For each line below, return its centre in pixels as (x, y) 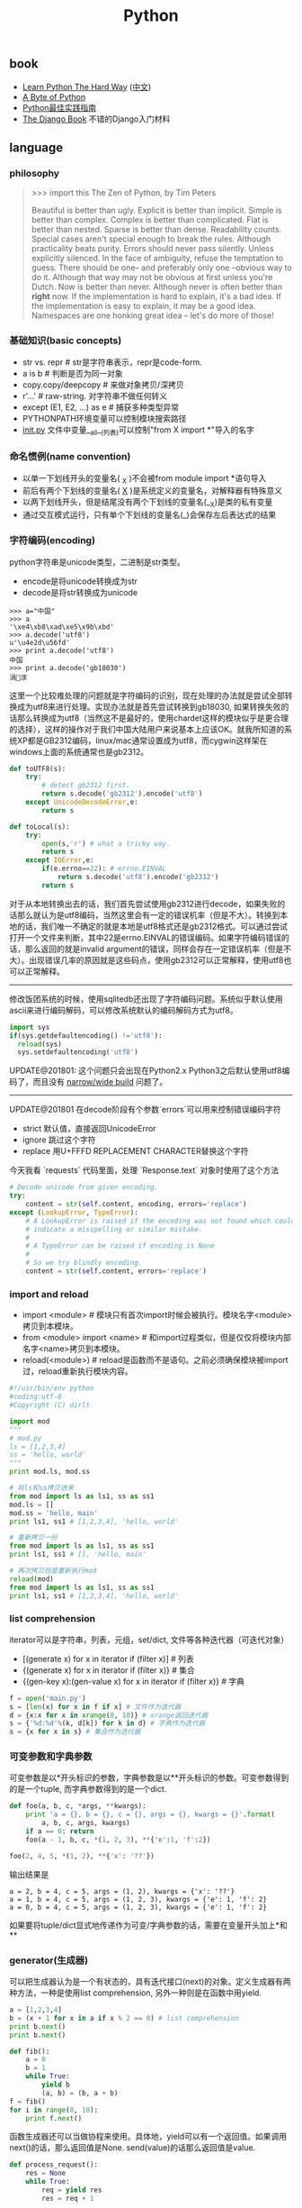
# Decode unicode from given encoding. (84, 1187)
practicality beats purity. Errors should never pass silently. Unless (152, 249)
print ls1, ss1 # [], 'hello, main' (78, 1555)
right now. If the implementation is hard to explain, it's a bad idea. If (156, 296)
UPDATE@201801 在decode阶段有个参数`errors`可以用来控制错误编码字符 (145, 1110)
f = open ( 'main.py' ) (48, 1698)
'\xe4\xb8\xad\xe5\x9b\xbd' (62, 627)
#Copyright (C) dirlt (50, 1405)
